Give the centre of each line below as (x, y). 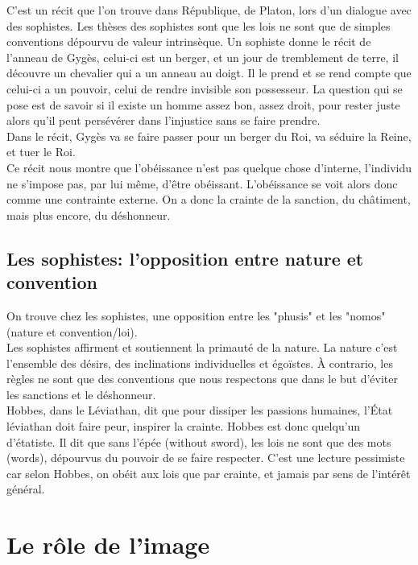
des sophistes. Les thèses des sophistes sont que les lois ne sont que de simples (199, 25)
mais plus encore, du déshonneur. (89, 214)
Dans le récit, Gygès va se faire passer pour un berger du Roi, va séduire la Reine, (209, 136)
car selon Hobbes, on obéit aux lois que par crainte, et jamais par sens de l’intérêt (209, 473)
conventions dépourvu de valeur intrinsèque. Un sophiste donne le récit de (189, 41)
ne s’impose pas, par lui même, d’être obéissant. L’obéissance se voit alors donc (202, 183)
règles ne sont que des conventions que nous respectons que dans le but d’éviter (203, 379)
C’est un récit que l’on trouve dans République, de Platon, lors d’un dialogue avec (209, 10)
